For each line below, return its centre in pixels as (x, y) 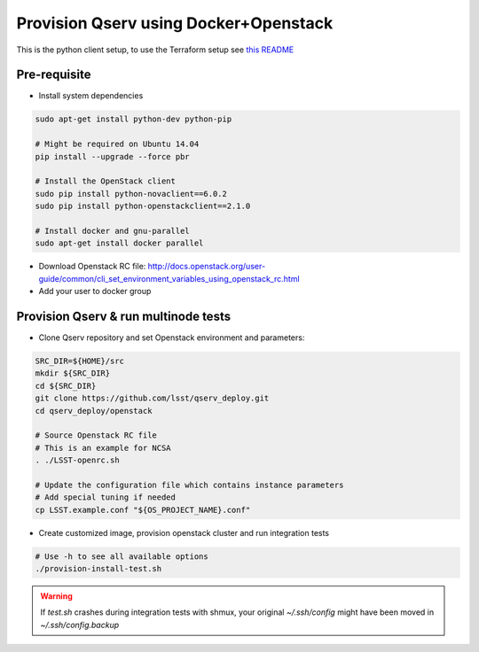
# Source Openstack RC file (96, 435)
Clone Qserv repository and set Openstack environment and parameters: (172, 338)
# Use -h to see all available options (122, 556)
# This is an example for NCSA (103, 448)
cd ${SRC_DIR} (66, 386)
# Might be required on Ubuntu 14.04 (117, 144)
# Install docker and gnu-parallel (112, 231)
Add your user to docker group (95, 291)
